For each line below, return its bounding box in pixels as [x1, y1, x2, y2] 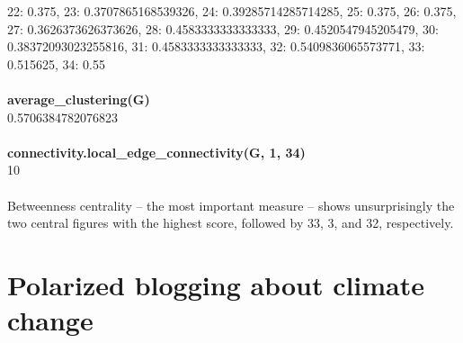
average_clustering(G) [7, 89, 150, 108]
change [7, 302, 93, 338]
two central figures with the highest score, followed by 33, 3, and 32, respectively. [7, 213, 454, 232]
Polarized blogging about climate [7, 266, 425, 302]
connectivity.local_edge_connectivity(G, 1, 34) [7, 142, 306, 161]
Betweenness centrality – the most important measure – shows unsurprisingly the [7, 195, 455, 214]
